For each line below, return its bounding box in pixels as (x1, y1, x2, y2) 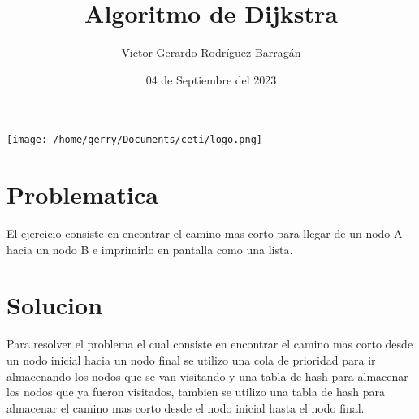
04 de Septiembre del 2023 (145, 71, 277, 88)
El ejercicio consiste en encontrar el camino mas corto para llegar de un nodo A (6, 225, 403, 242)
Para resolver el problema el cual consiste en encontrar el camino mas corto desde (6, 335, 413, 352)
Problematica (6, 178, 158, 211)
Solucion (6, 288, 103, 322)
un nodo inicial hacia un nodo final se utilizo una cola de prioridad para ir (6, 352, 376, 368)
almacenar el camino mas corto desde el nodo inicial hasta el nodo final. (6, 399, 365, 416)
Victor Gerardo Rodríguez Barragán (121, 44, 301, 61)
